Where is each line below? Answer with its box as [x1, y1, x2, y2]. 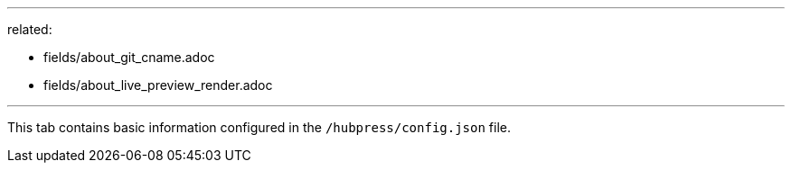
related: [7, 22, 52, 37]
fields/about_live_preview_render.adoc [43, 77, 273, 93]
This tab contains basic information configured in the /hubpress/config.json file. [7, 120, 512, 135]
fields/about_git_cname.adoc [43, 49, 215, 65]
